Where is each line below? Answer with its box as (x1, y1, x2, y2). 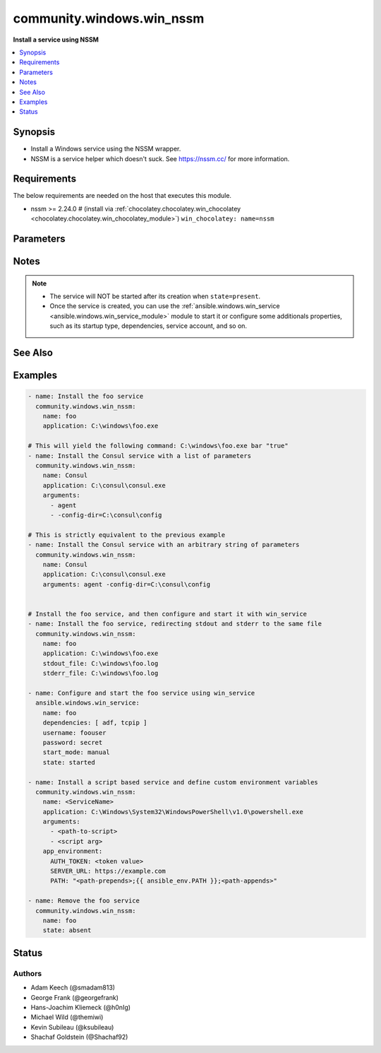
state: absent (42, 926, 92, 934)
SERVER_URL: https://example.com (50, 867, 166, 876)
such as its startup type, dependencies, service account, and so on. (49, 322, 247, 330)
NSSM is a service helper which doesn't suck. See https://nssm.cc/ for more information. (30, 154, 290, 163)
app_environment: (42, 847, 103, 855)
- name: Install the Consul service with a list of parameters (28, 452, 252, 459)
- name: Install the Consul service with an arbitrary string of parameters (28, 541, 300, 549)
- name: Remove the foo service (28, 897, 140, 905)
